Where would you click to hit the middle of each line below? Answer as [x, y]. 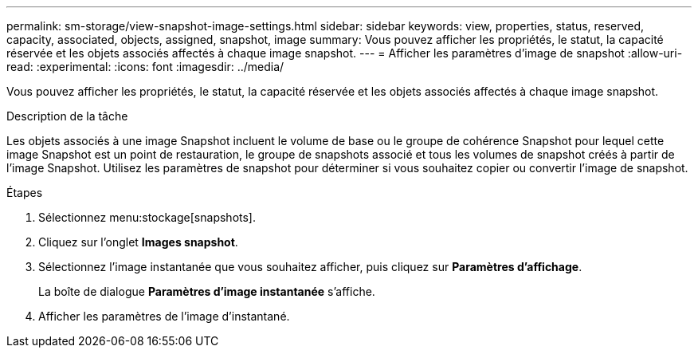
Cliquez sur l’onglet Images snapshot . [138, 242]
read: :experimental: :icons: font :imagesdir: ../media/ [145, 67]
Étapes [25, 193]
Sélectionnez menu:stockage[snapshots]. [147, 217]
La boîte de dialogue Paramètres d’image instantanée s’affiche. [207, 291]
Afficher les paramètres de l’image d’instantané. [164, 316]
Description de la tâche [67, 116]
